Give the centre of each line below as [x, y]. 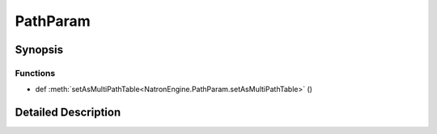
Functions [35, 73]
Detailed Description [68, 113]
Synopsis [39, 50]
